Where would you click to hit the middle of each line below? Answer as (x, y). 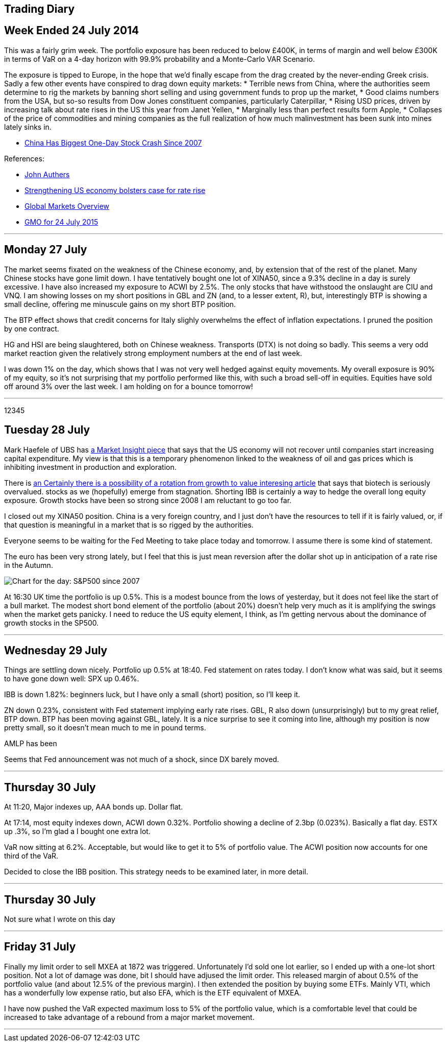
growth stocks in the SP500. (52, 623)
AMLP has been (31, 744)
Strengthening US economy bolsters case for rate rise (115, 190)
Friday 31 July (40, 947)
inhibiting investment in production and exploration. (90, 467)
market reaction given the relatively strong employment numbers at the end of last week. (153, 353)
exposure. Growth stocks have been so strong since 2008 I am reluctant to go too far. (148, 500)
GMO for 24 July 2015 (61, 222)
